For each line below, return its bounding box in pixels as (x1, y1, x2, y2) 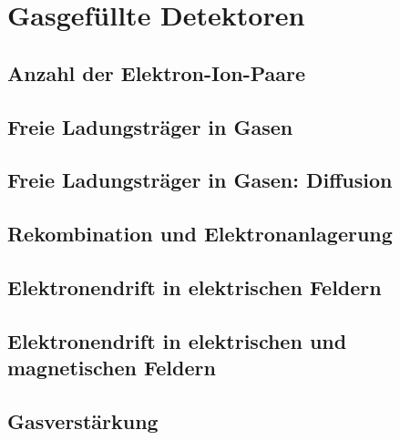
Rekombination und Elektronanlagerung (7, 220, 393, 248)
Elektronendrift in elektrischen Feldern (7, 272, 382, 301)
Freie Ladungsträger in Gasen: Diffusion (7, 166, 393, 194)
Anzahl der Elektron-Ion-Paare (7, 58, 306, 87)
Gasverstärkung (7, 406, 159, 435)
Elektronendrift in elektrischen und (7, 326, 347, 354)
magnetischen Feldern (7, 353, 216, 382)
